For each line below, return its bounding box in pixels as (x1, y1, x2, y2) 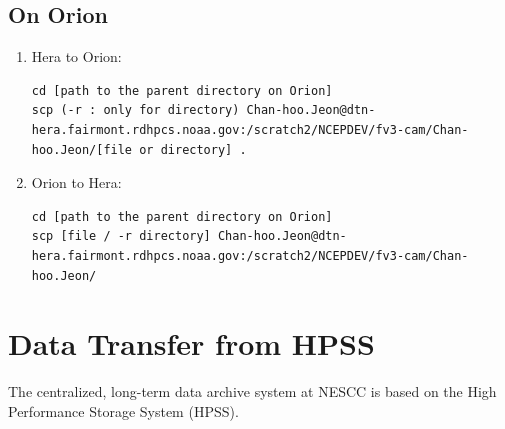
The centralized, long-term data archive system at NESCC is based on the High (8, 381, 497, 402)
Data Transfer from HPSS (8, 323, 375, 364)
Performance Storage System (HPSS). (8, 400, 239, 421)
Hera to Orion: (31, 46, 122, 67)
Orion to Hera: (31, 172, 122, 193)
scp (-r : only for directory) (31, 103, 240, 118)
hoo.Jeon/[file (31, 142, 133, 157)
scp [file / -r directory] (31, 229, 211, 244)
